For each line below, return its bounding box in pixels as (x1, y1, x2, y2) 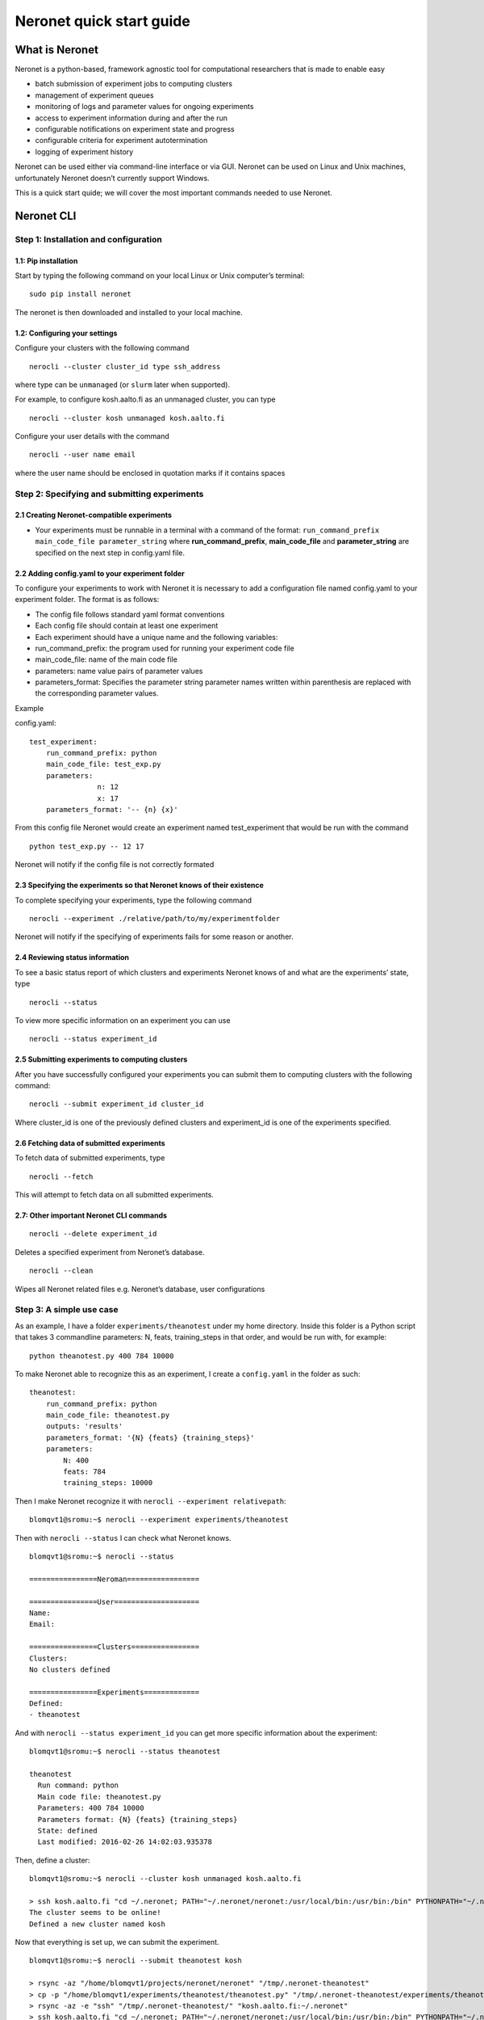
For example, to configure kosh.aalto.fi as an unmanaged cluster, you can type (15, 394, 276, 404)
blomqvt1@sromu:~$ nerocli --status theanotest (29, 1747, 221, 1757)
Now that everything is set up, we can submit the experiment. (15, 1938, 219, 1947)
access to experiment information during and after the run (35, 113, 228, 123)
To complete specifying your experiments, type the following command (15, 895, 252, 905)
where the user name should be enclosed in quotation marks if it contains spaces (15, 468, 286, 478)
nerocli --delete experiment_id (29, 1229, 157, 1239)
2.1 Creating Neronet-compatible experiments (15, 510, 173, 520)
